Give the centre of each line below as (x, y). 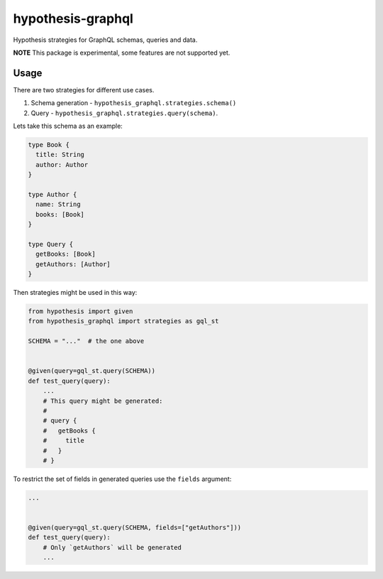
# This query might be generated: (103, 401)
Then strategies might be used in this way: (75, 293)
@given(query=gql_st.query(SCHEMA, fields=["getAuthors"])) (135, 528)
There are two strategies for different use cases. (84, 90)
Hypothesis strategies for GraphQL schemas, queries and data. (105, 40)
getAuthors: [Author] (73, 264)
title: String (60, 155)
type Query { (51, 244)
